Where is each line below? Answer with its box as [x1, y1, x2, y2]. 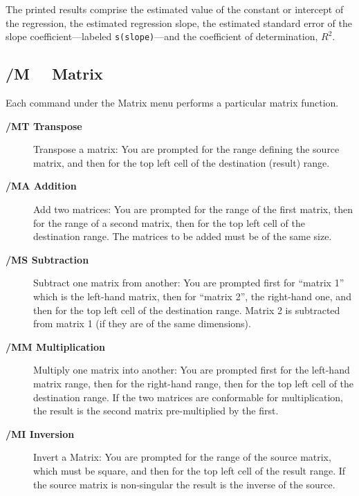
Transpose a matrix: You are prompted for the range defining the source [33, 142, 340, 156]
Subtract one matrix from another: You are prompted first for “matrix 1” [33, 275, 344, 290]
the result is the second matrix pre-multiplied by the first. [33, 403, 279, 418]
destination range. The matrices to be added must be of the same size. [33, 229, 332, 244]
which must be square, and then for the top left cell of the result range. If [33, 463, 346, 477]
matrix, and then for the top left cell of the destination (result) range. [33, 155, 330, 169]
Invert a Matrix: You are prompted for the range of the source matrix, [33, 450, 331, 464]
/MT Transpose [6, 118, 82, 133]
